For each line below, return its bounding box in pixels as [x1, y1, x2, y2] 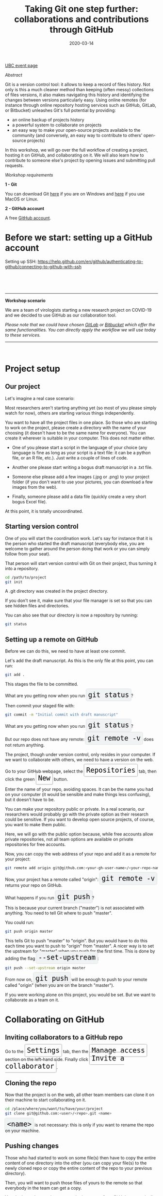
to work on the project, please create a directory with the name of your [5, 424, 147, 430]
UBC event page [5, 62, 38, 68]
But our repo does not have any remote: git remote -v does [5, 734, 154, 742]
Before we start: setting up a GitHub [5, 232, 153, 243]
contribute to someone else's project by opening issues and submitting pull [5, 157, 155, 163]
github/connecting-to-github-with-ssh [5, 263, 81, 269]
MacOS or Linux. [5, 196, 39, 202]
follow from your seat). [5, 551, 51, 557]
